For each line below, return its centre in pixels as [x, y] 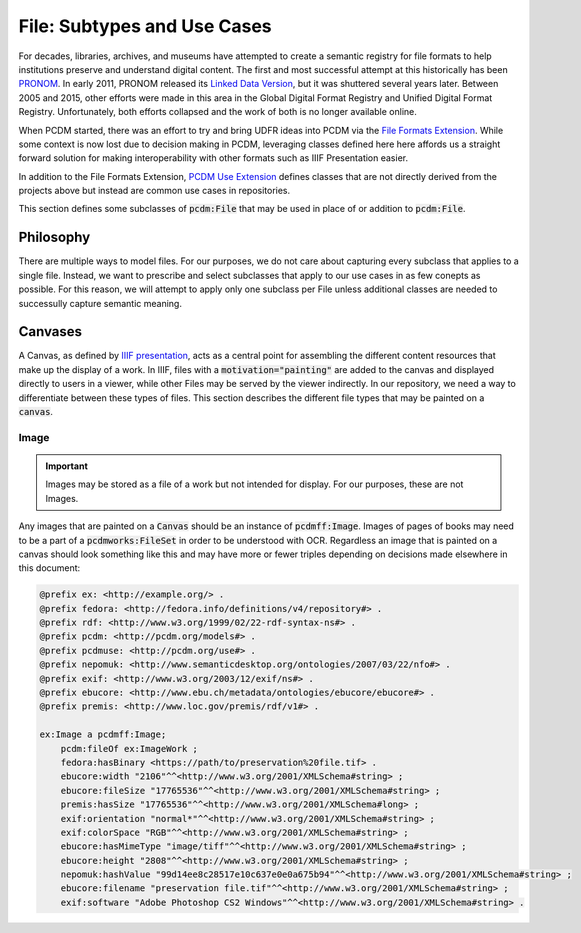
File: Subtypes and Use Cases [145, 26]
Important [67, 466]
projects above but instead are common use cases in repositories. [154, 191]
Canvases [50, 331]
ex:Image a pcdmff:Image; [103, 734]
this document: [49, 568]
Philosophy [54, 237]
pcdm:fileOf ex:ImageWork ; [129, 748]
